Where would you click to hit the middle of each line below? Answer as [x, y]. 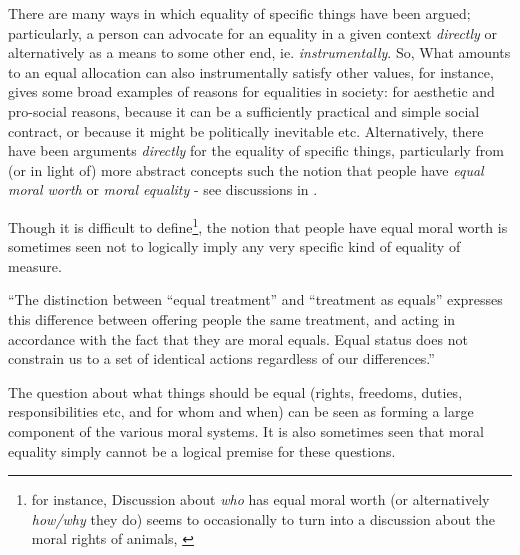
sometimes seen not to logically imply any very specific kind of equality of [234, 246]
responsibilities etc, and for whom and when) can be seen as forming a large [241, 411]
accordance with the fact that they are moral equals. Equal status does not [238, 338]
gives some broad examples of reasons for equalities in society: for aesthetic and [251, 91]
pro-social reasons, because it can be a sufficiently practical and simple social [244, 110]
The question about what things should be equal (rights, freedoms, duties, [235, 391]
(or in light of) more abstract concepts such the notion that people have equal [246, 169]
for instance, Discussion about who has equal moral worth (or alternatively [260, 499]
